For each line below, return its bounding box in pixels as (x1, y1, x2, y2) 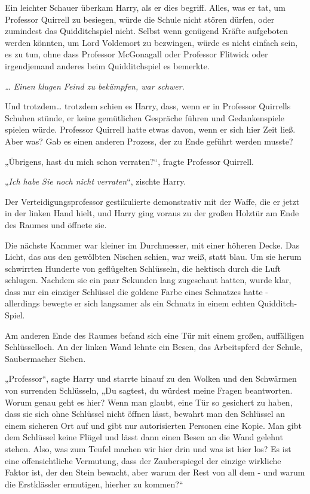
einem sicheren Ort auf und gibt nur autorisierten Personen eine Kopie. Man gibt (5, 419, 302, 431)
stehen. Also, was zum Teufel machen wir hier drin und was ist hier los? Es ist (5, 443, 291, 455)
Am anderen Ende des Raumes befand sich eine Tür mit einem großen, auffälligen (5, 329, 304, 341)
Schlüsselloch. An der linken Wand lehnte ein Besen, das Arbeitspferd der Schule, (5, 340, 303, 353)
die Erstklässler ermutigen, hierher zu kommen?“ (5, 477, 183, 490)
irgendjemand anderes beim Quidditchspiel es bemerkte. (5, 59, 210, 72)
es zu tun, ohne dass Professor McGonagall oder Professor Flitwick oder (5, 48, 268, 60)
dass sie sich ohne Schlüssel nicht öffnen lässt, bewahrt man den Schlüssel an (5, 407, 285, 420)
